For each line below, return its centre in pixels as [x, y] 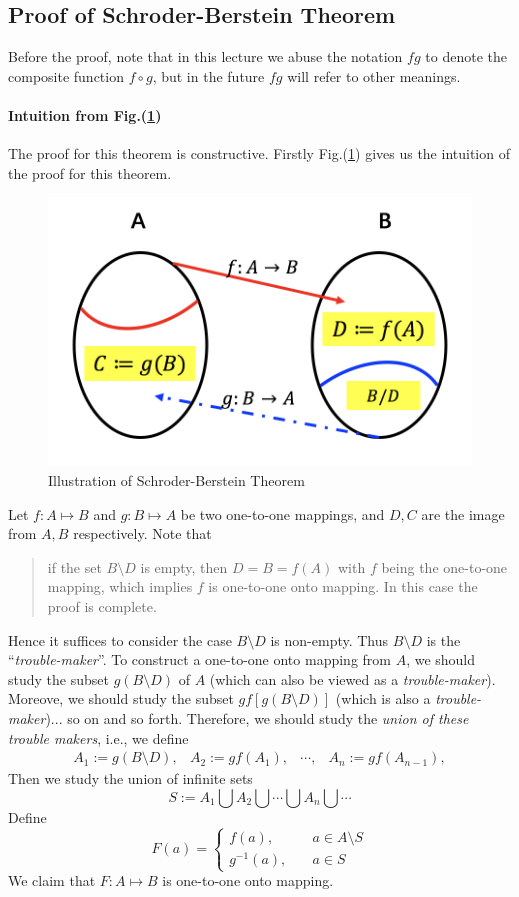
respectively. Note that [142, 533]
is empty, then [184, 566]
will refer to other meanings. [374, 75]
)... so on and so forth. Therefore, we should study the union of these [257, 718]
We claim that [52, 880]
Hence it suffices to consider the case [120, 639]
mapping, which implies [120, 586]
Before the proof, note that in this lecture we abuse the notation [205, 56]
